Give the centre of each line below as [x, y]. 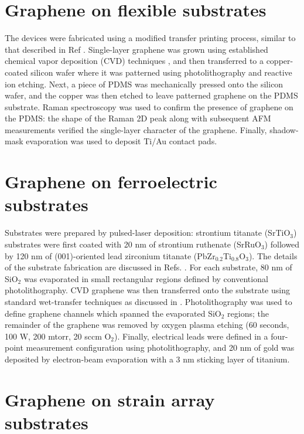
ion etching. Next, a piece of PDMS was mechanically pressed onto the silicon [144, 84]
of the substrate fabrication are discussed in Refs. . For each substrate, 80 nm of [148, 267]
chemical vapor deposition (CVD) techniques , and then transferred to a [134, 61]
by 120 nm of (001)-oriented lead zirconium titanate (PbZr [110, 255]
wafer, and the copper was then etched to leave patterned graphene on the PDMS [151, 95]
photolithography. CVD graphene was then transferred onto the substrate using [147, 290]
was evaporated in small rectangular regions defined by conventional [146, 278]
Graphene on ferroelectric [111, 182]
